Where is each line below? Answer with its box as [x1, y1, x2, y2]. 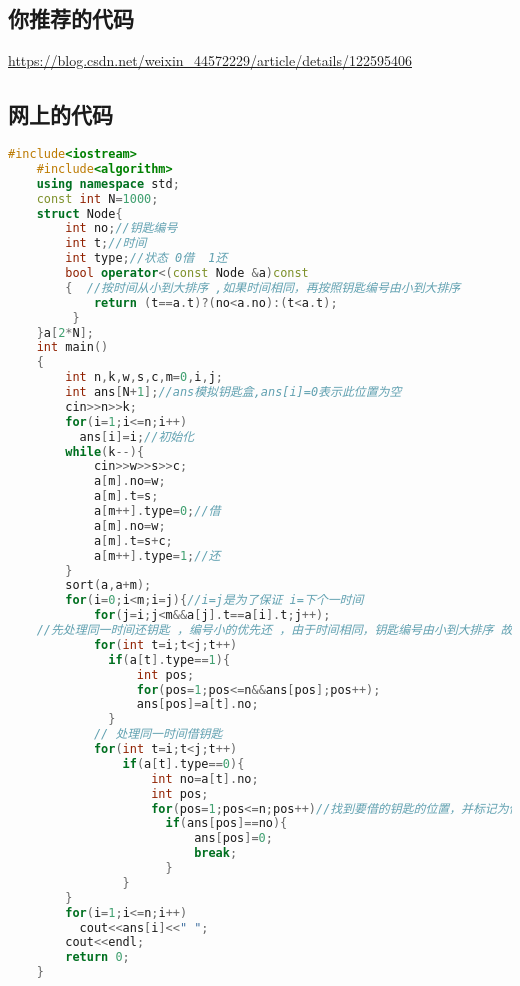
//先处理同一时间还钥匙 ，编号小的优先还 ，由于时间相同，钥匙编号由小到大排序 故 [36, 623, 513, 637]
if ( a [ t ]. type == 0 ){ [122, 756, 245, 771]
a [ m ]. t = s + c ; [93, 533, 173, 548]
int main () [36, 340, 109, 355]
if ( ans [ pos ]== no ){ [165, 816, 288, 831]
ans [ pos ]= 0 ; [194, 831, 273, 846]
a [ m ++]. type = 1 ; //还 [93, 548, 221, 563]
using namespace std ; [36, 176, 180, 191]
